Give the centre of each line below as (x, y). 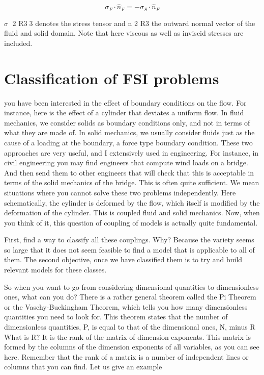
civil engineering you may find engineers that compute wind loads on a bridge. (126, 162)
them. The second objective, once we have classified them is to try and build (123, 259)
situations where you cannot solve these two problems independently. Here (120, 192)
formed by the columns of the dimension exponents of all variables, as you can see (132, 347)
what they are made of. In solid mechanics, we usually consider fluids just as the (129, 132)
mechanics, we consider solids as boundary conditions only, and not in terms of (127, 122)
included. (18, 43)
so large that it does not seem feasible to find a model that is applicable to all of (129, 249)
